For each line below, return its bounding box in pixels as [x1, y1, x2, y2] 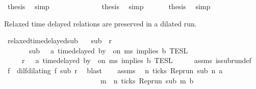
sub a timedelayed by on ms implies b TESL [29, 45, 188, 55]
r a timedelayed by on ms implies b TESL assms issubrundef [21, 55, 251, 66]
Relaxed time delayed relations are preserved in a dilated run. [4, 18, 197, 28]
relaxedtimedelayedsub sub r [7, 35, 112, 46]
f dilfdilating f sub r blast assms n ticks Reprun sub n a [7, 65, 223, 75]
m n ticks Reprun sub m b [100, 75, 194, 85]
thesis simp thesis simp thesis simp [7, 1, 211, 11]
